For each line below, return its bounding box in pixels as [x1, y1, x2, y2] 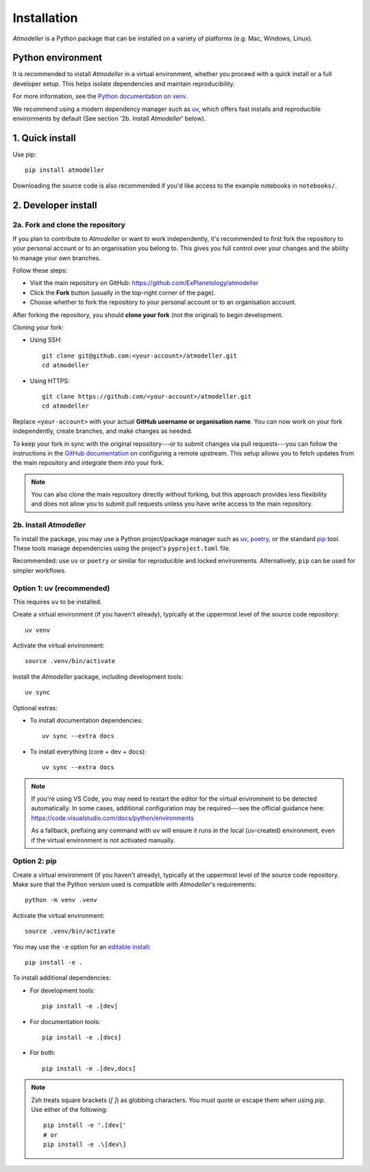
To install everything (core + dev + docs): [29, 747, 147, 756]
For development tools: [29, 986, 95, 995]
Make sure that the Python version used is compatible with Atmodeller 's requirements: [12, 880, 256, 888]
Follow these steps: [12, 266, 68, 275]
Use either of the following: [31, 1105, 108, 1113]
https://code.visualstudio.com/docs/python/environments [31, 814, 195, 822]
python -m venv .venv [25, 896, 97, 904]
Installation [12, 10, 78, 25]
